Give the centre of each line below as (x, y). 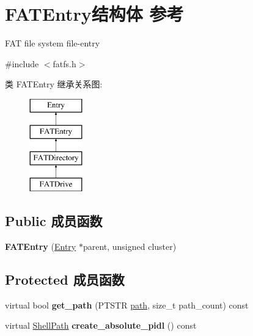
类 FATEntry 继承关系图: (54, 84)
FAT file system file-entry (53, 43)
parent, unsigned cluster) (130, 246)
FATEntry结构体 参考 (94, 14)
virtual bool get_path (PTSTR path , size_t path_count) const (127, 305)
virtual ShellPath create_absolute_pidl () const (101, 325)
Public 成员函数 (54, 221)
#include (22, 63)
